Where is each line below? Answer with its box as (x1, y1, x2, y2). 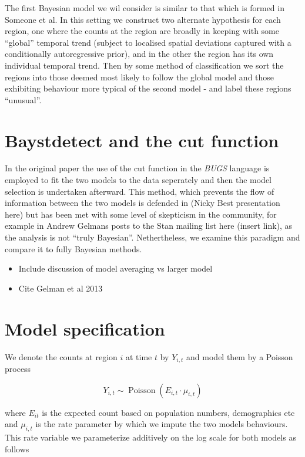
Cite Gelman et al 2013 (18, 282, 103, 294)
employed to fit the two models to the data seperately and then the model (5, 174, 272, 186)
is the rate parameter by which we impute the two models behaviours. (35, 418, 288, 430)
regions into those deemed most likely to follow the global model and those (5, 70, 274, 83)
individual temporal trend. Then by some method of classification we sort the (5, 59, 284, 71)
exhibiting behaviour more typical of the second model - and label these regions (5, 82, 291, 94)
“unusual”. (5, 93, 42, 106)
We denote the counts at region (5, 350, 118, 363)
